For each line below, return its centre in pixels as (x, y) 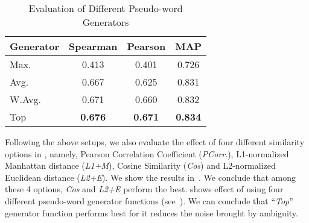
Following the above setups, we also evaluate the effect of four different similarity (155, 142)
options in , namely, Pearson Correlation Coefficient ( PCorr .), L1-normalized (147, 153)
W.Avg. (26, 99)
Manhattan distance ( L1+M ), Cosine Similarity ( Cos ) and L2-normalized (140, 165)
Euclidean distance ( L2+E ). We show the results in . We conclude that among (150, 177)
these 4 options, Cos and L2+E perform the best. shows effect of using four (144, 189)
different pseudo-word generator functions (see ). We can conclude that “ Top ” (149, 200)
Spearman (93, 46)
